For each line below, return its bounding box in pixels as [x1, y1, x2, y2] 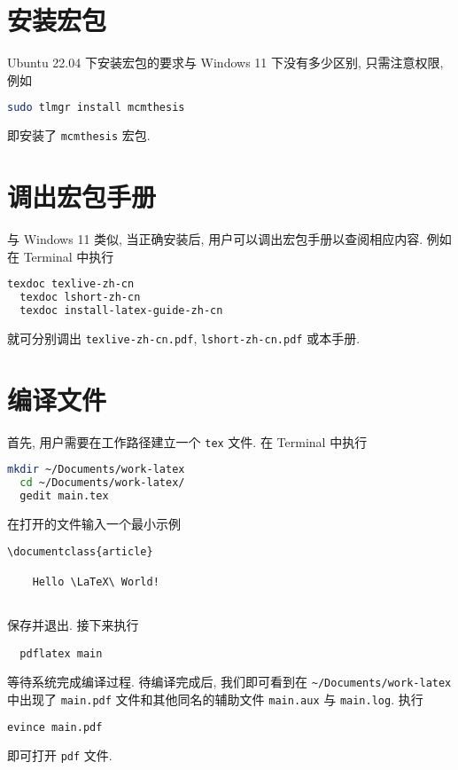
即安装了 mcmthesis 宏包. [7, 126, 151, 145]
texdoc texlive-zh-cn [7, 278, 135, 291]
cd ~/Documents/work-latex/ [19, 476, 185, 490]
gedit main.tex [19, 489, 109, 502]
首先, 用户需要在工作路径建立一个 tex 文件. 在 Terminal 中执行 [7, 432, 368, 451]
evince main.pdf [7, 720, 103, 734]
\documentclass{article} [7, 546, 153, 559]
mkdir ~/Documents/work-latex [7, 463, 185, 476]
